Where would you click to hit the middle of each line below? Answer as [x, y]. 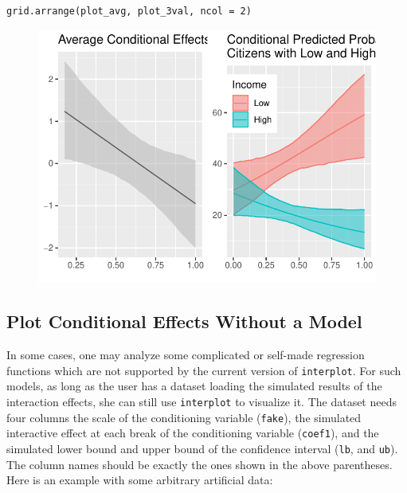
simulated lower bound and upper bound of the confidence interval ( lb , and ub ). [202, 448]
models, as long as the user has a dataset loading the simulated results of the [194, 386]
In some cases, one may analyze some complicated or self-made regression [186, 355]
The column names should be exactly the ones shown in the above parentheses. [200, 464]
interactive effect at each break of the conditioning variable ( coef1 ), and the [193, 433]
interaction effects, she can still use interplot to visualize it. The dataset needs [202, 401]
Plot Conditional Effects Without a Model [184, 321]
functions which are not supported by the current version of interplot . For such [204, 370]
